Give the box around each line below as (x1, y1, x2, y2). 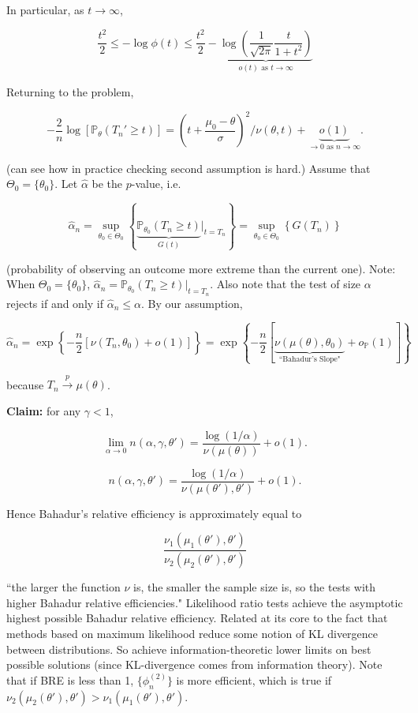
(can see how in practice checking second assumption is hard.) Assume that (6, 159, 371, 176)
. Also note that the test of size (210, 276, 361, 292)
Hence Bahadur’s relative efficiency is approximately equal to (6, 505, 302, 521)
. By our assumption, (140, 295, 243, 311)
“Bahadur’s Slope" (278, 355, 341, 363)
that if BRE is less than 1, (6, 671, 134, 688)
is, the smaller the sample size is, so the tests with (133, 579, 376, 595)
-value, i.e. (131, 175, 181, 192)
